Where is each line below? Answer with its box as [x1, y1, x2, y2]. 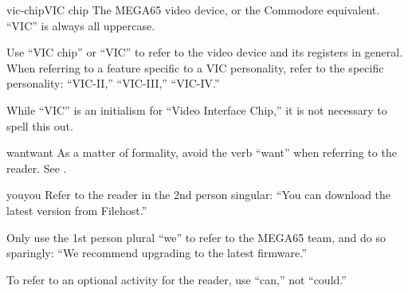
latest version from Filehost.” [6, 201, 147, 218]
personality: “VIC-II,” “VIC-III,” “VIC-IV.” [6, 75, 220, 92]
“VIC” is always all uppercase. [6, 17, 155, 33]
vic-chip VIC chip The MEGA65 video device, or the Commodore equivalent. [6, 2, 380, 18]
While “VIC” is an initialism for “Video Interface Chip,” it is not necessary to [6, 101, 387, 118]
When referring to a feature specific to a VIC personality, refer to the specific [6, 59, 384, 76]
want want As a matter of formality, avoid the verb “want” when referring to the [6, 144, 397, 161]
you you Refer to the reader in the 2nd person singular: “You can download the [6, 186, 391, 203]
